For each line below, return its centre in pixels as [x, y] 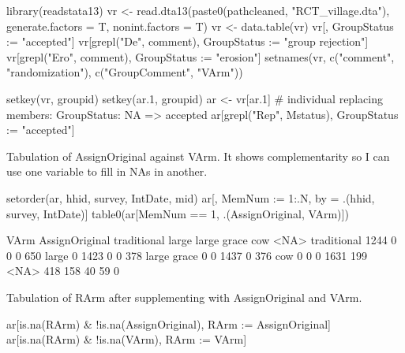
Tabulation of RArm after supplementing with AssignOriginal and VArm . [184, 297]
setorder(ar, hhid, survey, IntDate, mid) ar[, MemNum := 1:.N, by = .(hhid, [191, 197]
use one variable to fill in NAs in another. [107, 171]
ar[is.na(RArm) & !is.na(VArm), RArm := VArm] [127, 339]
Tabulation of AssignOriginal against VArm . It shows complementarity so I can [198, 156]
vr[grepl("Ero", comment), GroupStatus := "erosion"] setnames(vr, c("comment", [201, 56]
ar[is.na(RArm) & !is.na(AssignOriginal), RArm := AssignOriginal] [169, 323]
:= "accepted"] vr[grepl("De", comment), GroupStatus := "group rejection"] [187, 41]
